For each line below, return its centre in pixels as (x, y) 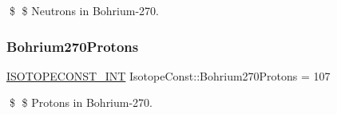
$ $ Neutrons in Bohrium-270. (84, 10)
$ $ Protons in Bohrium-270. (81, 102)
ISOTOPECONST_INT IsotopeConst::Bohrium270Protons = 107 (168, 75)
